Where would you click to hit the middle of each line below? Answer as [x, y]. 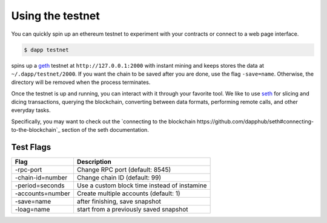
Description [94, 162]
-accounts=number [43, 193]
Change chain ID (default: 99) [119, 178]
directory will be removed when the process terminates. [81, 82]
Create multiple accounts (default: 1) [129, 193]
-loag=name [32, 210]
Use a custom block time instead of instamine [142, 186]
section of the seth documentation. [105, 130]
